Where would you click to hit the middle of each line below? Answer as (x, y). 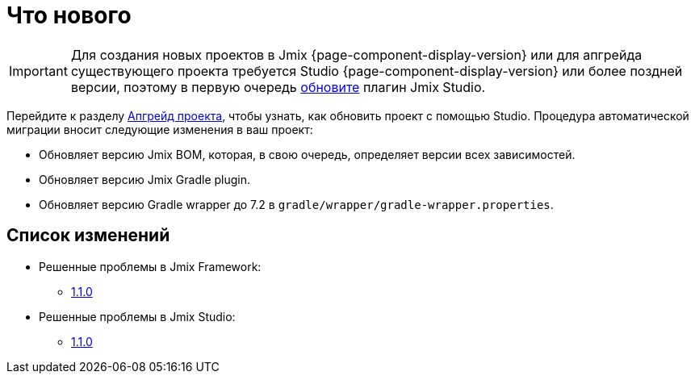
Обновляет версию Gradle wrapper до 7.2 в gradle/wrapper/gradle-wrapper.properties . (296, 204)
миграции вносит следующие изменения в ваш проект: (160, 129)
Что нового (69, 15)
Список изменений (88, 236)
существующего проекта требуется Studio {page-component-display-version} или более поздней (377, 71)
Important (38, 71)
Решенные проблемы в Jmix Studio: (137, 316)
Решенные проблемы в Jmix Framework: (150, 266)
